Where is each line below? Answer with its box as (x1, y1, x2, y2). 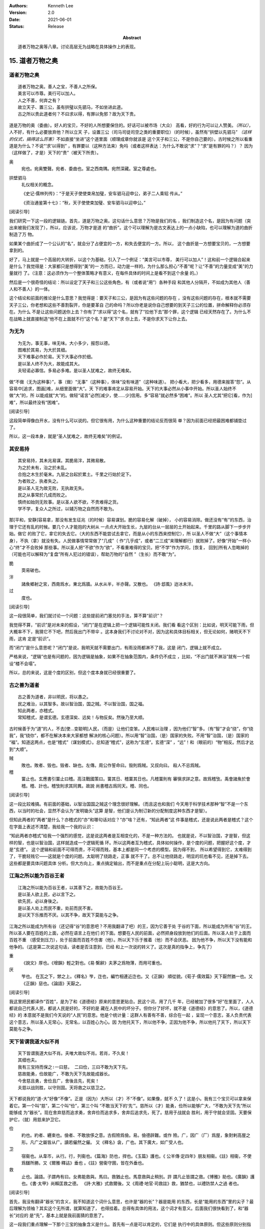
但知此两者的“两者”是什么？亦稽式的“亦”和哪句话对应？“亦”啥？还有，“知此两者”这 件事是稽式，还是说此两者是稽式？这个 (9, 817, 254, 823)
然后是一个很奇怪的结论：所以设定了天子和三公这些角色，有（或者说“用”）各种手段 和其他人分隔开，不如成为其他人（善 (9, 279, 251, 285)
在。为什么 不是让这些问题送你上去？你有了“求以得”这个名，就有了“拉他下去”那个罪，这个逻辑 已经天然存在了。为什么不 (9, 309, 251, 315)
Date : (9, 16, 21, 22)
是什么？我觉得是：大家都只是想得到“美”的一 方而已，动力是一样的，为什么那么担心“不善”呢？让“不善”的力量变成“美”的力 (9, 263, 254, 269)
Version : (9, 10, 27, 16)
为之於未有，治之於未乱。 (18, 465, 70, 470)
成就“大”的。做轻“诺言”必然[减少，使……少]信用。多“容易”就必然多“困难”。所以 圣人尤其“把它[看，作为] (44, 392, 253, 398)
